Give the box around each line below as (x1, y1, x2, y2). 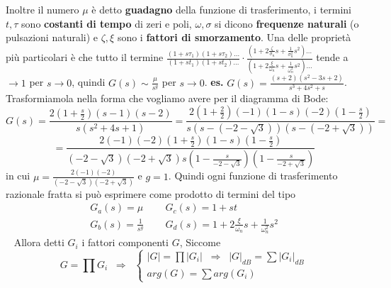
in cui (6, 168, 30, 183)
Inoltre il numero (6, 2, 79, 16)
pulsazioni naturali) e (6, 30, 98, 45)
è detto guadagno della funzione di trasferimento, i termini (91, 2, 352, 16)
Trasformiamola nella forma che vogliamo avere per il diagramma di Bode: (6, 90, 329, 105)
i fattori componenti (81, 235, 169, 250)
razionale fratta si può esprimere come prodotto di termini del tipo (6, 186, 296, 201)
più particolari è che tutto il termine (6, 50, 164, 65)
